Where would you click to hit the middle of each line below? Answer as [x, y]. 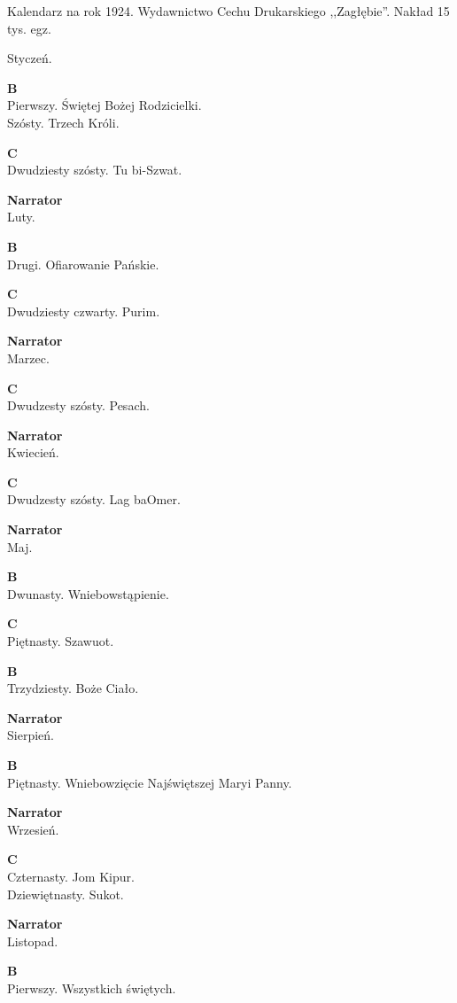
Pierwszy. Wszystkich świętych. [92, 987]
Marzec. [28, 358]
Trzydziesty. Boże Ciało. [73, 688]
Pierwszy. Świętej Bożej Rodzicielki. [105, 105]
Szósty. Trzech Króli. [63, 122]
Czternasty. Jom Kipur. [71, 876]
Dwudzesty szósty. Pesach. [78, 405]
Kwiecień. [33, 452]
